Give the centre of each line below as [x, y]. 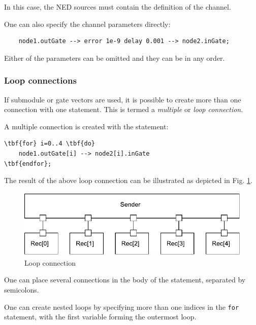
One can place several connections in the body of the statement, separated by [125, 280]
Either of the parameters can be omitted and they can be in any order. [115, 58]
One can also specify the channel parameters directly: [87, 24]
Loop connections [40, 80]
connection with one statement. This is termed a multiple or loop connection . [124, 109]
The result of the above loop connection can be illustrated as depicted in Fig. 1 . [128, 180]
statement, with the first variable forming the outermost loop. [100, 317]
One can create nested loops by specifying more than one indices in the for [122, 306]
